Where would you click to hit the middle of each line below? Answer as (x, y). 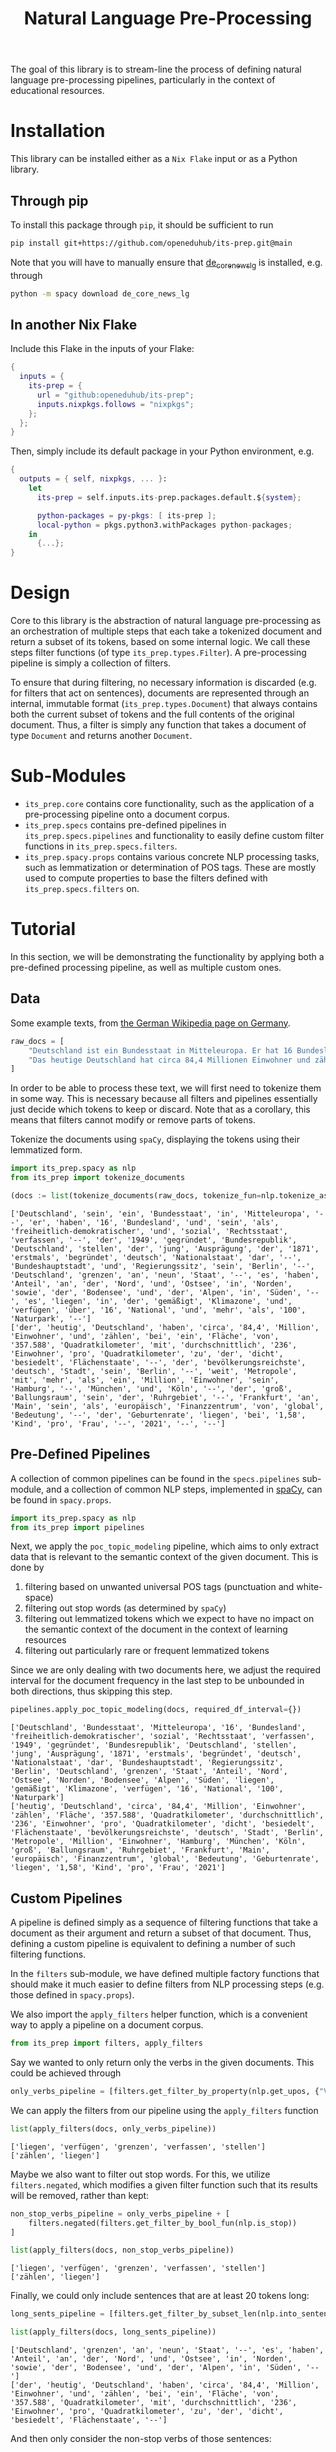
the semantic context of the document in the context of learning (156, 1629)
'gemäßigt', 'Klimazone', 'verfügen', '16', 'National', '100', (147, 1789)
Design (40, 593)
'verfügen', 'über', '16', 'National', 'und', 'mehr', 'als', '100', (158, 1310)
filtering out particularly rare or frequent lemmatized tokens (147, 1651)
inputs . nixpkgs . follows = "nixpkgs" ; (115, 404)
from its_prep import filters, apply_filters (106, 2043)
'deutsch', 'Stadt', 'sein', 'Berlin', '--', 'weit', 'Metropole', (154, 1371)
